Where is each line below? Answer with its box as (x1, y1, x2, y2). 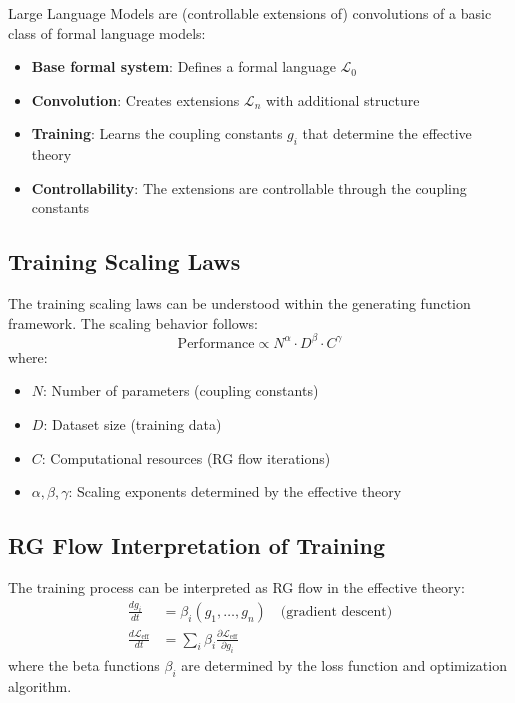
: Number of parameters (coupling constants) (43, 380, 319, 401)
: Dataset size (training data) (43, 414, 222, 435)
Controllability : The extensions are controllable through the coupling (31, 177, 467, 198)
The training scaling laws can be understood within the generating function (8, 293, 471, 314)
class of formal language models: (8, 22, 206, 43)
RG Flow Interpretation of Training (8, 530, 386, 561)
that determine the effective (302, 123, 472, 144)
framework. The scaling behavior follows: (8, 312, 258, 333)
